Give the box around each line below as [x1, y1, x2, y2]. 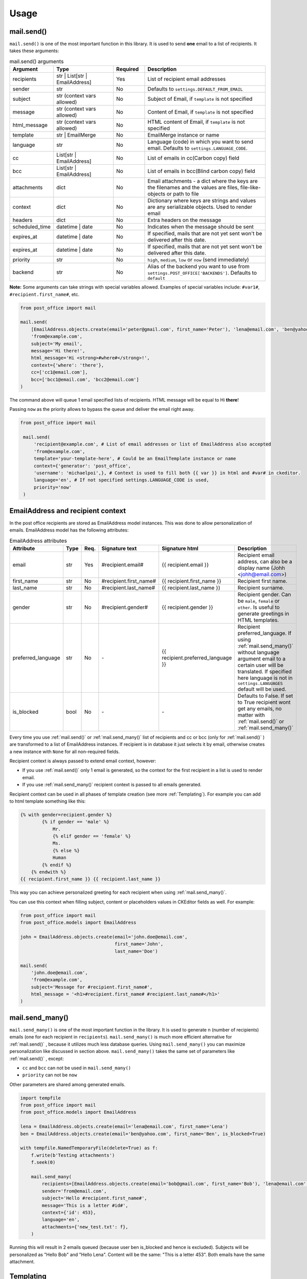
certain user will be [237, 661, 284, 669]
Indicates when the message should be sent [147, 223, 254, 230]
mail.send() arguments [9, 58, 64, 65]
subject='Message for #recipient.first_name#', [31, 984, 153, 990]
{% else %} [52, 847, 80, 853]
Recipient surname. [237, 584, 284, 591]
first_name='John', [114, 941, 164, 947]
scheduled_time [12, 223, 51, 230]
